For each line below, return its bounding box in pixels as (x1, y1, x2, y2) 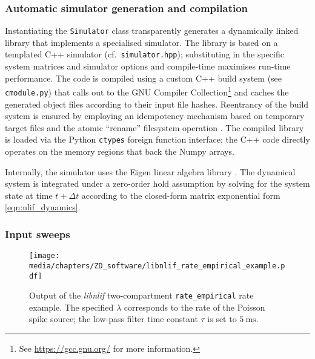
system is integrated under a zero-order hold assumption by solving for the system (5, 177, 310, 190)
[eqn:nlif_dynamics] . (5, 201, 81, 213)
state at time (5, 189, 53, 201)
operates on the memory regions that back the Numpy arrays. (5, 145, 234, 158)
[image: (29, 251, 60, 260)
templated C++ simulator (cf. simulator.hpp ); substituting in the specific (5, 48, 284, 60)
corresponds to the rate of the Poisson (124, 300, 265, 313)
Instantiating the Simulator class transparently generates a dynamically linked (5, 24, 299, 37)
